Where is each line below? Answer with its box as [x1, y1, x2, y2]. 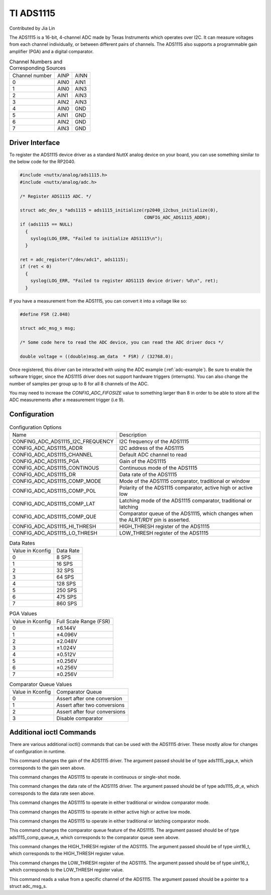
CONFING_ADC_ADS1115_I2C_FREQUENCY [12, 438, 114, 445]
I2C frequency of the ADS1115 [119, 438, 189, 445]
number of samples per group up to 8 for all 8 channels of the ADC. [9, 381, 149, 387]
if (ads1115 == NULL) [20, 221, 73, 228]
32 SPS [56, 567, 74, 574]
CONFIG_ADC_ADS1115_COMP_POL [12, 487, 96, 494]
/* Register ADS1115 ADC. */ [20, 193, 92, 199]
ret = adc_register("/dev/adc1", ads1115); [20, 257, 129, 263]
